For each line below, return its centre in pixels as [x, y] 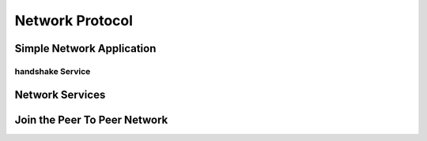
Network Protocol [74, 20]
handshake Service [53, 71]
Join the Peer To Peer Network [91, 119]
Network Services [60, 95]
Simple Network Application [85, 48]
